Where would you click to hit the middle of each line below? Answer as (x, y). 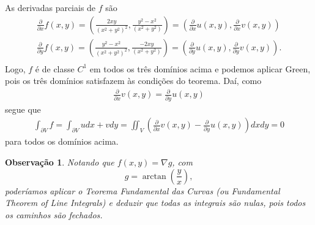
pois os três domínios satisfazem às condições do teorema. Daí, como (133, 81)
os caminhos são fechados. (54, 214)
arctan (154, 176)
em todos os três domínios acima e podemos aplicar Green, (200, 68)
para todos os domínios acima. (62, 141)
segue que (23, 109)
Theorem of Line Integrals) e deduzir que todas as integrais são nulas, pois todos (155, 203)
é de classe (55, 68)
